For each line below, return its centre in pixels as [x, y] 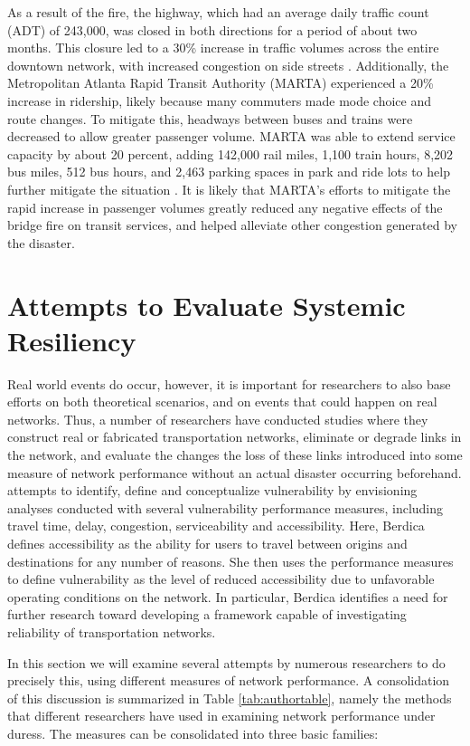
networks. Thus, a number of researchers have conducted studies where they [218, 419]
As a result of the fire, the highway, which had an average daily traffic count [218, 12]
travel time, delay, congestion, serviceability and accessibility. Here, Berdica [216, 526]
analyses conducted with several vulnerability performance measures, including [226, 507]
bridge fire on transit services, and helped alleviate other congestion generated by [232, 225]
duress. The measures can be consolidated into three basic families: [193, 733]
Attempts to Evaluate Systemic [207, 305]
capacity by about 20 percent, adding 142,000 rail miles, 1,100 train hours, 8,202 [230, 153]
